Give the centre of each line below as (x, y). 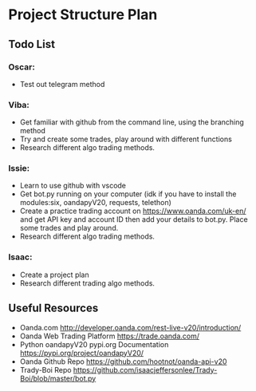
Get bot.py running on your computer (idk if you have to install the (128, 194)
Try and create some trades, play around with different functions (126, 139)
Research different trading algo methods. (87, 283)
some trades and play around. (69, 228)
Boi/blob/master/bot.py (58, 378)
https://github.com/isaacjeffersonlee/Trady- (145, 369)
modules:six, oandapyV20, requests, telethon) (95, 203)
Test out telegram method (62, 84)
